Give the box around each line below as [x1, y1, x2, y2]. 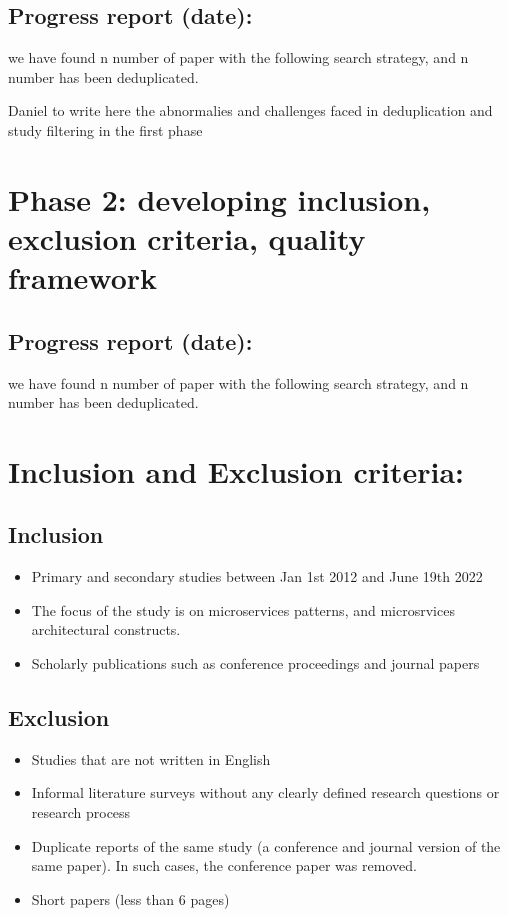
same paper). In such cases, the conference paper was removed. [31, 855, 417, 876]
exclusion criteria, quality [8, 217, 366, 258]
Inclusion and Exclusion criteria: [8, 450, 464, 491]
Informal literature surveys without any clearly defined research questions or [31, 782, 500, 803]
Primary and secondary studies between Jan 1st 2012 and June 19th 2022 [31, 566, 483, 587]
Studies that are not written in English [31, 748, 271, 769]
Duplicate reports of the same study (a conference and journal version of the [31, 835, 501, 856]
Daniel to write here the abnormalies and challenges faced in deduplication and [8, 100, 493, 121]
